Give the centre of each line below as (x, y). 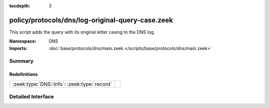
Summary (21, 61)
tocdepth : (20, 6)
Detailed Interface (32, 96)
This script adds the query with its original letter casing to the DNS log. (82, 32)
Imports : (18, 48)
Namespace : (23, 41)
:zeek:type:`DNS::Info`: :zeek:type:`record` (62, 84)
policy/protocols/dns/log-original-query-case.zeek (91, 20)
